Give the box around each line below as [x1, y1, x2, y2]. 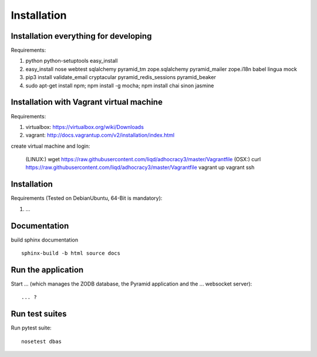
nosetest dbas [21, 338, 62, 345]
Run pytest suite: [11, 324, 52, 331]
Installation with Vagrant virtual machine [11, 97, 163, 107]
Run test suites [11, 309, 67, 319]
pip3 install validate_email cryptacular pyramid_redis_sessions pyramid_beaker [25, 74, 217, 81]
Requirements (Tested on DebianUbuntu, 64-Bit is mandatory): [11, 195, 163, 202]
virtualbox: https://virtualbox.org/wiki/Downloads [25, 123, 144, 130]
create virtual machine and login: [11, 142, 90, 149]
